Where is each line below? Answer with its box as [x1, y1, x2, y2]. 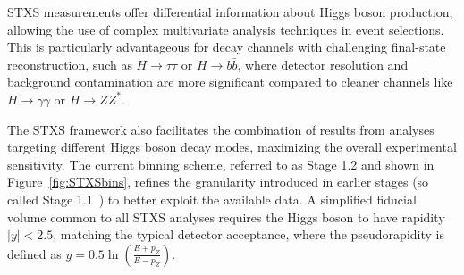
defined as [7, 244, 62, 262]
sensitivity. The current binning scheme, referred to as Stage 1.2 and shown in [7, 154, 434, 173]
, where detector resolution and [237, 54, 409, 73]
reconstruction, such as [7, 54, 132, 73]
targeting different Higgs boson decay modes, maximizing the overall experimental [7, 137, 457, 156]
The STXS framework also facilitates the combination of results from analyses [7, 120, 434, 138]
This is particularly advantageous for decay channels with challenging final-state [7, 37, 446, 56]
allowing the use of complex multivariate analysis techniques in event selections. [7, 20, 444, 38]
